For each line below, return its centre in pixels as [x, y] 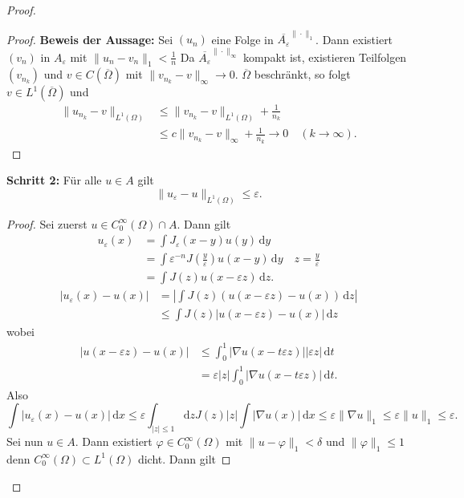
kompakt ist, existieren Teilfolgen [325, 57]
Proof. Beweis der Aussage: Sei [90, 39]
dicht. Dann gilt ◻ [184, 458]
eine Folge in [242, 39]
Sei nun [25, 441]
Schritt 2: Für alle [54, 180]
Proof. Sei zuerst [47, 223]
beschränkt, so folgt [302, 74]
